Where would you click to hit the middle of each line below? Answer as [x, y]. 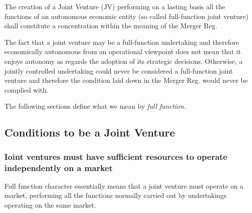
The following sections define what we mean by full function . [95, 106]
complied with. [27, 89]
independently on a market [58, 167]
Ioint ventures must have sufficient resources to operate [116, 156]
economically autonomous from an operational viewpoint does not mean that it [123, 51]
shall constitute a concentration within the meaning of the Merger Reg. [111, 26]
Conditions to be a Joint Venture [90, 132]
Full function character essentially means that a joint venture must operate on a [124, 185]
